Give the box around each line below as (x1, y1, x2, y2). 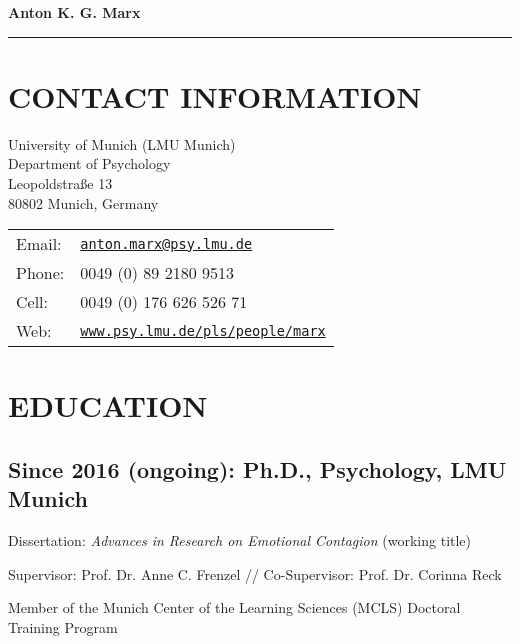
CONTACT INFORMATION (8, 75, 422, 116)
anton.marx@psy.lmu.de (80, 235, 253, 252)
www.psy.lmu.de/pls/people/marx (80, 322, 326, 339)
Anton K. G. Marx (8, 2, 141, 22)
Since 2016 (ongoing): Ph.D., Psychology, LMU (8, 453, 507, 484)
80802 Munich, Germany (8, 192, 159, 213)
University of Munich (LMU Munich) (8, 133, 236, 154)
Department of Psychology (8, 153, 171, 174)
